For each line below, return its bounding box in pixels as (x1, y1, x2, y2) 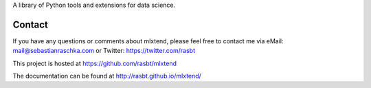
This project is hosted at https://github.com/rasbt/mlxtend (12, 59, 177, 67)
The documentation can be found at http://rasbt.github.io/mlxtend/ (12, 72, 202, 80)
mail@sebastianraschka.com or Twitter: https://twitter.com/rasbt (12, 47, 196, 55)
